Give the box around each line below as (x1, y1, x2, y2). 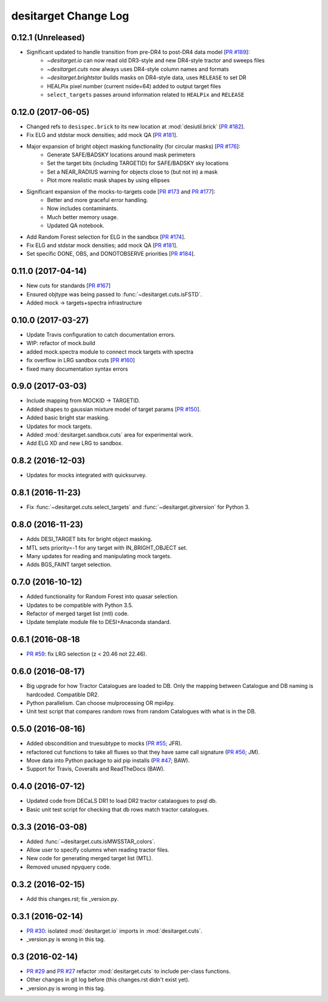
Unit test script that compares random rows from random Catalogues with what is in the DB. (26, 708, 256, 715)
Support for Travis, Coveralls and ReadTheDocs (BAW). (26, 765, 165, 773)
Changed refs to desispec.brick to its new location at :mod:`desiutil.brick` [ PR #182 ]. (26, 122, 245, 130)
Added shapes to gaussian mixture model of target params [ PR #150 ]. (26, 405, 201, 413)
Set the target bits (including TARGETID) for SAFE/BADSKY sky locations (47, 159, 229, 167)
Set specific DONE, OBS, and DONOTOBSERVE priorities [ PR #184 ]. (26, 250, 196, 258)
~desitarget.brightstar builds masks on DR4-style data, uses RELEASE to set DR (47, 74, 247, 82)
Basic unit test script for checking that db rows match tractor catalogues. (26, 805, 210, 813)
